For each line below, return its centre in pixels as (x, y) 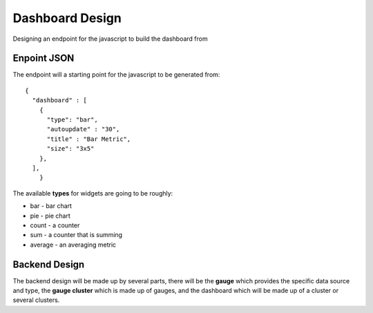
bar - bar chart (51, 206)
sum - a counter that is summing (76, 235)
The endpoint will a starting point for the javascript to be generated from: (116, 75)
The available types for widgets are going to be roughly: (93, 193)
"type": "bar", (72, 120)
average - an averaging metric (73, 245)
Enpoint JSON (44, 58)
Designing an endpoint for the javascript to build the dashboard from (110, 39)
